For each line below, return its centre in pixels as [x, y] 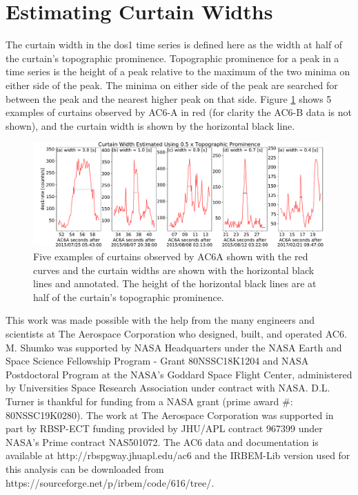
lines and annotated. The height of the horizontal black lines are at [175, 283]
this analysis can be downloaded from [85, 468]
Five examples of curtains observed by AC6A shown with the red [171, 256]
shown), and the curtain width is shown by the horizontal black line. [150, 125]
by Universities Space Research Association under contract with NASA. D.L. [168, 388]
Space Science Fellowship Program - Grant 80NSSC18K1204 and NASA [157, 361]
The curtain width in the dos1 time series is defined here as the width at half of [174, 45]
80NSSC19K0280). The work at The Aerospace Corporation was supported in [170, 415]
